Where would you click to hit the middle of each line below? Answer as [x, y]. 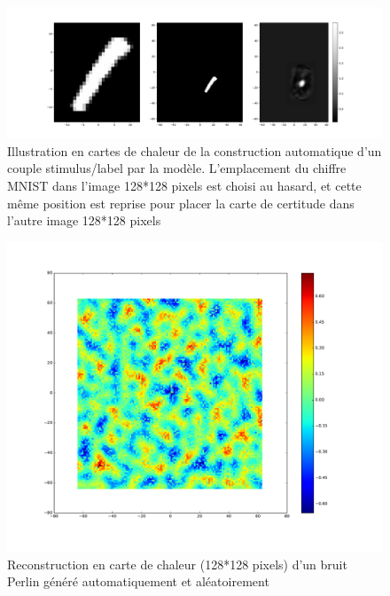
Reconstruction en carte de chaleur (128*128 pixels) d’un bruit [177, 564]
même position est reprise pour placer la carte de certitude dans [181, 203]
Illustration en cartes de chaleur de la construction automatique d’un [195, 150]
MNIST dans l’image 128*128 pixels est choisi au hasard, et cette [184, 186]
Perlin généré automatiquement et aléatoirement [138, 581]
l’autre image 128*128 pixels [84, 220]
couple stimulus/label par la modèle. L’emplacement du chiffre [177, 168]
